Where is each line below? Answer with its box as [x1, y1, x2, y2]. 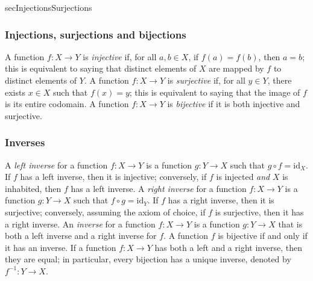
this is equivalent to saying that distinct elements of [5, 62, 197, 75]
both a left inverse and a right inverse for [5, 229, 157, 242]
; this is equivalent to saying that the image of [129, 85, 300, 98]
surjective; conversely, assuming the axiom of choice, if [5, 205, 206, 218]
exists [5, 85, 25, 98]
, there [267, 74, 292, 86]
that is [278, 217, 303, 230]
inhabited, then [5, 182, 62, 194]
